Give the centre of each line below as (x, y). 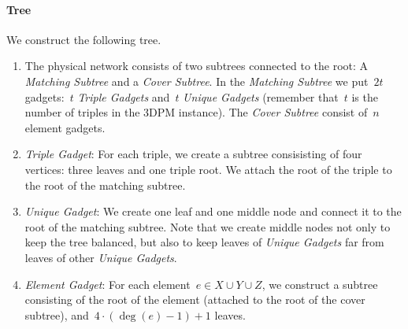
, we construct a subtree (320, 284)
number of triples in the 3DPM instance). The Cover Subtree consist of (196, 112)
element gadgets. (65, 127)
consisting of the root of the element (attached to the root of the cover (195, 299)
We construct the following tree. (84, 39)
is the (365, 96)
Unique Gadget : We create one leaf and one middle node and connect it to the (213, 211)
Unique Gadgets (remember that (261, 96)
